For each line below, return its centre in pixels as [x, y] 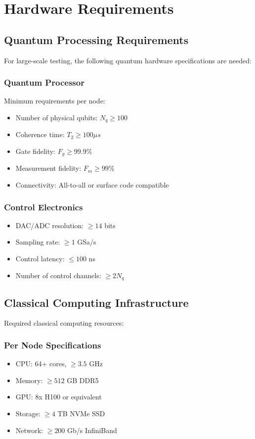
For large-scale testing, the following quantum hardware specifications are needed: [128, 60]
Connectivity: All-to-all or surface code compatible [92, 185]
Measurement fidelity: [48, 168]
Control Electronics [43, 207]
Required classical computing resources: [64, 323]
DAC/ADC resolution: [50, 225]
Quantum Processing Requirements [96, 39]
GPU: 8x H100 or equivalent [59, 397]
